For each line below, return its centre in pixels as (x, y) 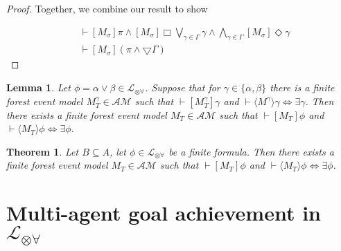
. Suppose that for (183, 87)
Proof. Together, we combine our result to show (107, 8)
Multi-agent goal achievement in (164, 213)
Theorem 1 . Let (43, 151)
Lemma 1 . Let (38, 87)
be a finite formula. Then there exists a (251, 151)
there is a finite (302, 87)
